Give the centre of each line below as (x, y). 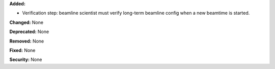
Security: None (26, 60)
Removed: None (27, 41)
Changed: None (26, 22)
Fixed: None (22, 50)
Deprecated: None (29, 32)
